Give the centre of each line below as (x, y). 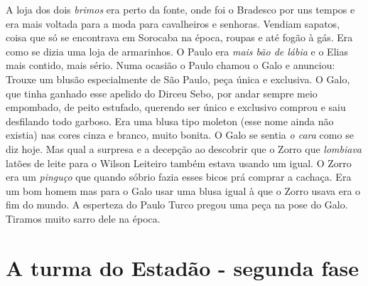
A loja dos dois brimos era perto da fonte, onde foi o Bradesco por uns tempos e (180, 9)
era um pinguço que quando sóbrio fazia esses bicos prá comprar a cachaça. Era (179, 177)
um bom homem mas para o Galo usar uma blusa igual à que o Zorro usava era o (183, 190)
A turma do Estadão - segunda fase (183, 267)
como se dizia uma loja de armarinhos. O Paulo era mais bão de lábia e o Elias (177, 51)
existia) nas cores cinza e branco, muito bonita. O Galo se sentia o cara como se (180, 135)
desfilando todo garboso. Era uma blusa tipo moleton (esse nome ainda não (170, 121)
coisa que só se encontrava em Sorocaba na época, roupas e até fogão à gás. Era (179, 37)
